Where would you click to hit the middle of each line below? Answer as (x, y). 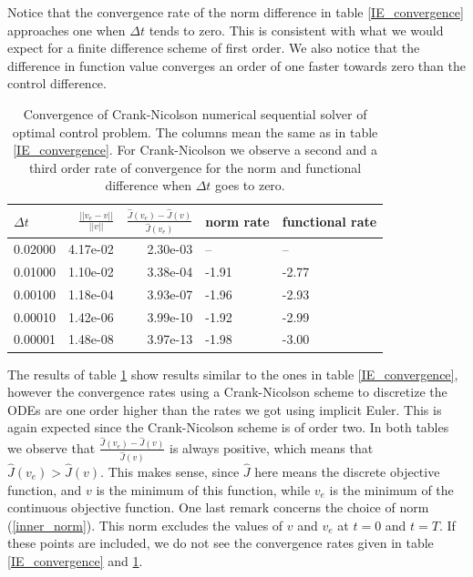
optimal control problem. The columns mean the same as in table (195, 132)
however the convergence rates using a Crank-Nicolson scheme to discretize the (227, 392)
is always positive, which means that (272, 447)
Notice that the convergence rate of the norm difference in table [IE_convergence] (236, 12)
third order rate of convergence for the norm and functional (195, 167)
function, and (45, 489)
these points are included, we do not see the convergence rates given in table (221, 543)
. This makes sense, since (170, 471)
